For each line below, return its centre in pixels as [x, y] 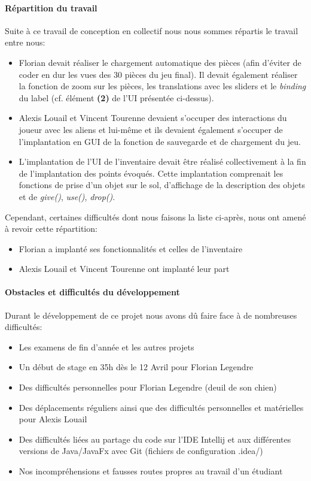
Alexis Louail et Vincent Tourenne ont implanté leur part [124, 269]
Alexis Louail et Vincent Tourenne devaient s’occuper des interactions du [153, 118]
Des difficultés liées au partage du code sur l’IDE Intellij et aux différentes [155, 439]
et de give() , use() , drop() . [67, 196]
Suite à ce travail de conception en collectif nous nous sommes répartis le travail [152, 30]
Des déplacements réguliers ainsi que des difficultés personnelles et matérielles [161, 407]
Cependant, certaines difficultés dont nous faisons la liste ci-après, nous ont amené [155, 217]
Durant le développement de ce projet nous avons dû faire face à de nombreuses [151, 315]
